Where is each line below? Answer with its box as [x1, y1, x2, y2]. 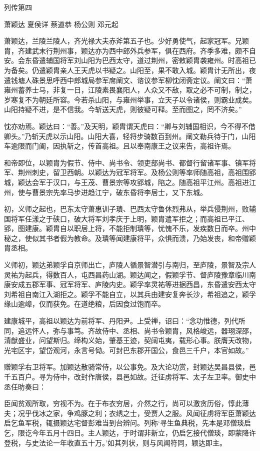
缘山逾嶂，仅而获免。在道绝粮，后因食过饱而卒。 [4, 298, 165, 309]
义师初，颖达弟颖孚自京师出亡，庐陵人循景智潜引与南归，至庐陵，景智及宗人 [4, 259, 256, 270]
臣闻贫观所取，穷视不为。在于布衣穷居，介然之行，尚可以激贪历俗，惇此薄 [4, 398, 249, 408]
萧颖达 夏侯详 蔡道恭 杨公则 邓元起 [4, 18, 118, 29]
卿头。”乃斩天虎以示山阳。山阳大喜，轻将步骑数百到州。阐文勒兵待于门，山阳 [4, 130, 256, 141]
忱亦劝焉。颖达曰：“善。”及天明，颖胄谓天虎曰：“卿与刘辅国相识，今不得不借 [4, 120, 255, 131]
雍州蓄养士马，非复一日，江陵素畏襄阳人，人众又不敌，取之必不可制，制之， [4, 84, 256, 95]
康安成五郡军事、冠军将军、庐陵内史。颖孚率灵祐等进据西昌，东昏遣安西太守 [4, 279, 256, 289]
